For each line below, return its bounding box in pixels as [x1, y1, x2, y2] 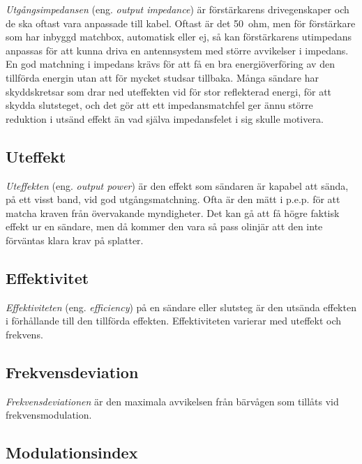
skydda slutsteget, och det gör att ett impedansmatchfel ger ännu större [6, 98, 313, 112]
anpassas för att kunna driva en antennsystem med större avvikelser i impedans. [6, 43, 349, 57]
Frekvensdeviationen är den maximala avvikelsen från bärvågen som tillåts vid [6, 394, 339, 408]
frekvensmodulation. [6, 407, 92, 422]
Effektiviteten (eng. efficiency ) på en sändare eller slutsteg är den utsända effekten [6, 299, 356, 314]
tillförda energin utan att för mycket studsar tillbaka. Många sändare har [6, 70, 319, 84]
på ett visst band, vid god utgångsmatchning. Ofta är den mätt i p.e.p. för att [6, 192, 340, 207]
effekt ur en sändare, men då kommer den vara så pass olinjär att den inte [6, 219, 323, 234]
